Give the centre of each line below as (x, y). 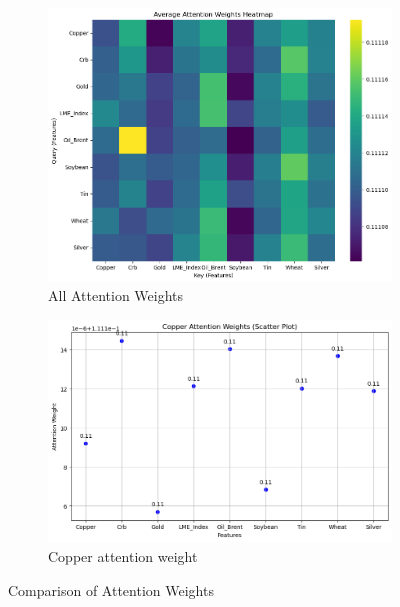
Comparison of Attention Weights (111, 589)
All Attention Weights (116, 295)
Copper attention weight (123, 555)
